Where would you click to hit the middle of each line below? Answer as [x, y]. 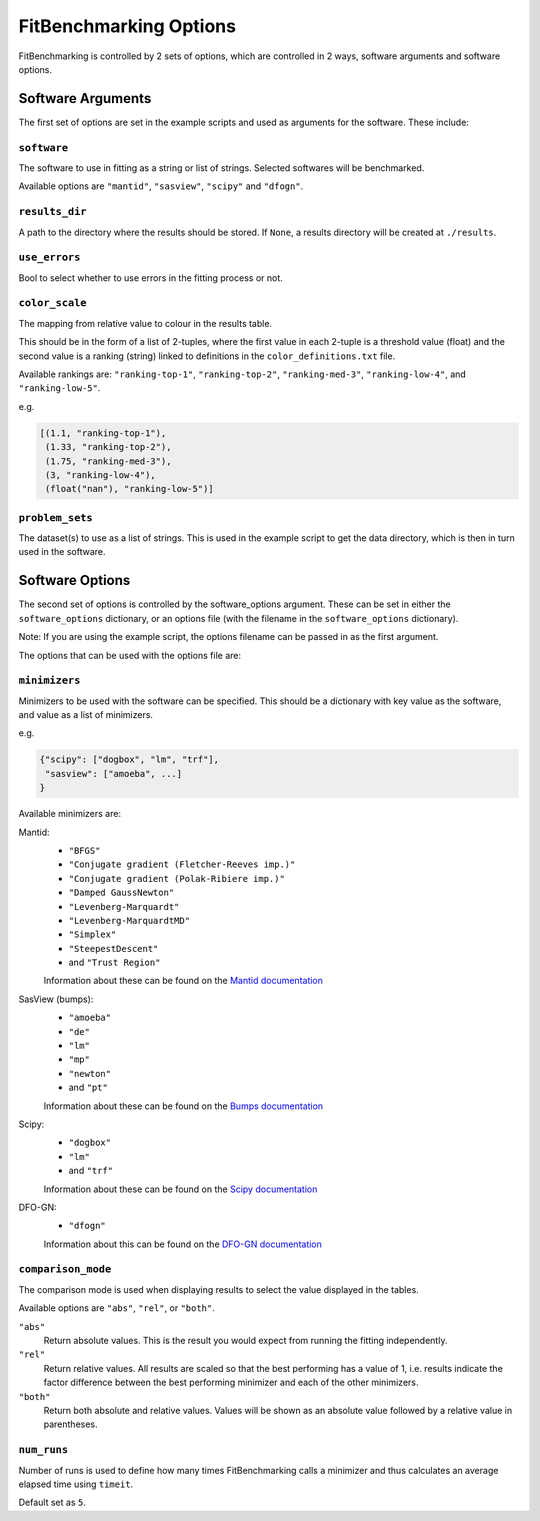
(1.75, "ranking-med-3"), [108, 461]
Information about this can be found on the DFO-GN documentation [182, 1244]
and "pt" [88, 1087]
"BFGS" [84, 850]
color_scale [52, 303]
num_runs [43, 1450]
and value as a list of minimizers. [86, 715]
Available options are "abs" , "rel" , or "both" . [116, 1308]
